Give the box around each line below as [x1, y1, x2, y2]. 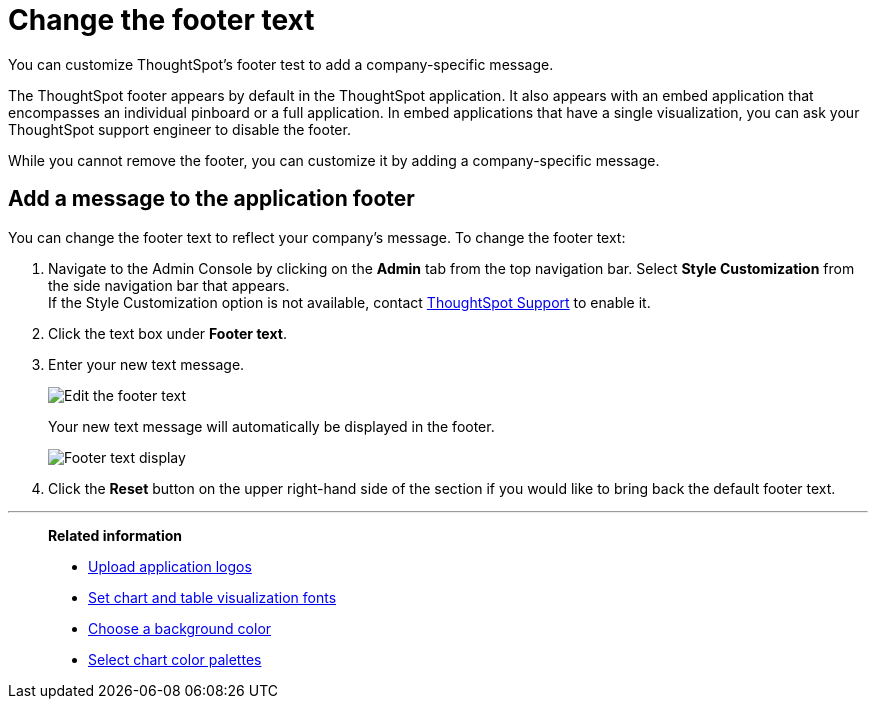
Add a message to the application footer [8, 186, 415, 212]
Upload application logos [88, 557, 252, 575]
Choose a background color [88, 619, 272, 637]
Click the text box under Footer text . [48, 324, 287, 342]
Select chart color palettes [88, 650, 262, 668]
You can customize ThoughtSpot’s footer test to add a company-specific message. [8, 55, 554, 73]
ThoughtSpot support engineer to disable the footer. [8, 120, 351, 138]
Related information [48, 526, 183, 544]
